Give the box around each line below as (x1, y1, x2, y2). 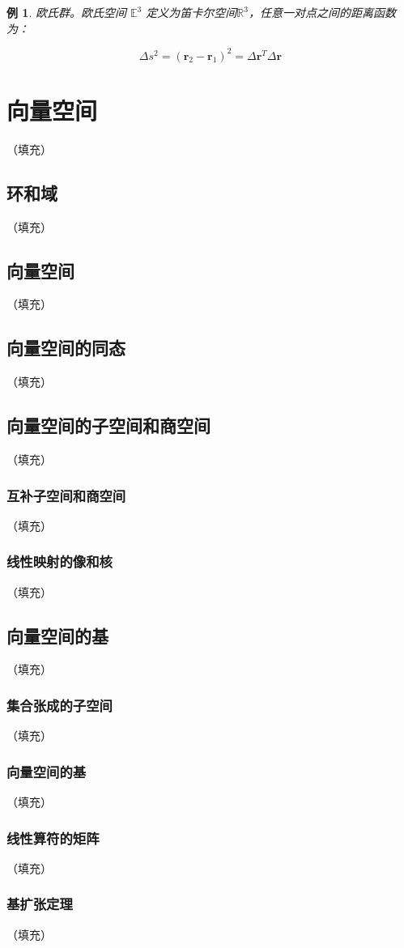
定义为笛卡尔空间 (146, 4, 237, 20)
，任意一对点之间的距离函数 (248, 4, 396, 20)
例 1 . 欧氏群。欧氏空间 (6, 4, 126, 20)
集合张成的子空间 (6, 695, 113, 715)
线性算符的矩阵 (6, 827, 100, 848)
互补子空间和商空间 (6, 485, 126, 505)
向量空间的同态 (6, 335, 125, 360)
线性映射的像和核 (6, 551, 113, 572)
